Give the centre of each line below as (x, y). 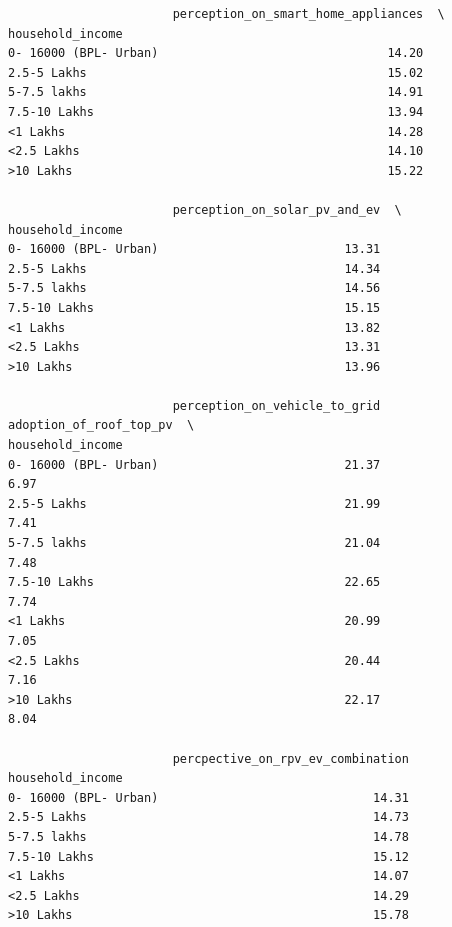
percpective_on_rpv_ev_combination (290, 758)
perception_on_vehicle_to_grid (276, 405)
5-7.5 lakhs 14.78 (208, 836)
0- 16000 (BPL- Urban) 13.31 (194, 249)
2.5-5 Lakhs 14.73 (208, 817)
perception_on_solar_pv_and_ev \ (287, 209)
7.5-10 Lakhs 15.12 (208, 856)
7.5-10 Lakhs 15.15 (194, 307)
